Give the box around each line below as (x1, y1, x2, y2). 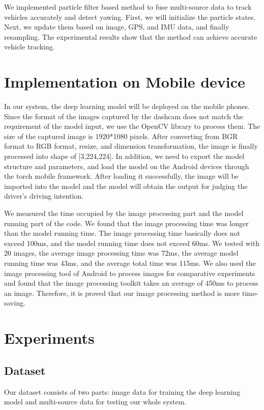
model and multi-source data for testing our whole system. (4, 396, 187, 407)
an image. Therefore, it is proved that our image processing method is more (4, 287, 240, 298)
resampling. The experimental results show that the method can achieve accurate (4, 31, 257, 42)
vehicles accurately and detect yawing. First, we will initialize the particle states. (4, 11, 256, 22)
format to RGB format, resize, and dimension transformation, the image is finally (4, 141, 258, 151)
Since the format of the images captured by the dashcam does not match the (4, 111, 244, 121)
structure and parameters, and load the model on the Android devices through (4, 160, 249, 171)
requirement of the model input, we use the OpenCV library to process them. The (4, 121, 260, 131)
